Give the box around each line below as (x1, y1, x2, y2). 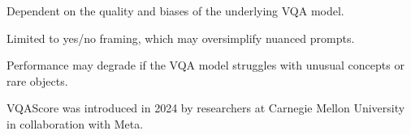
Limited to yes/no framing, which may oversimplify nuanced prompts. (6, 29, 355, 46)
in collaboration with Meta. (6, 115, 144, 132)
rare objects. (6, 72, 68, 89)
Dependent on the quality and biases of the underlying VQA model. (6, 2, 344, 19)
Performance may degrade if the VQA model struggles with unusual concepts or (6, 57, 405, 74)
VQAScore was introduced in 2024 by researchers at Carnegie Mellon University (6, 99, 405, 116)
